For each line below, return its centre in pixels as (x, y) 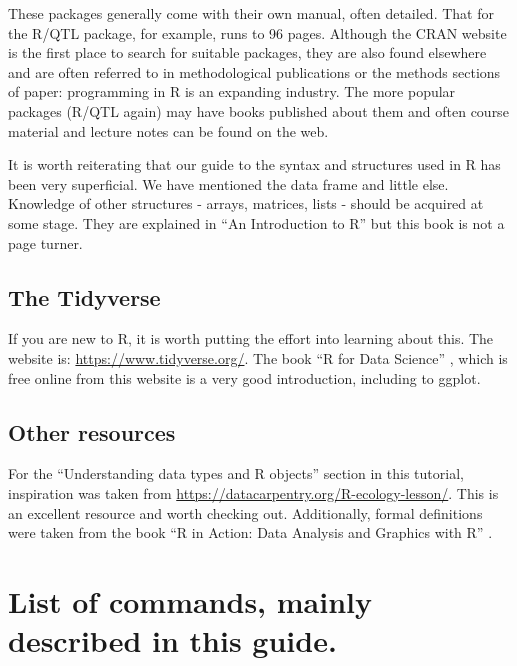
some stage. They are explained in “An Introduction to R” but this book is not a (256, 222)
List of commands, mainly (190, 600)
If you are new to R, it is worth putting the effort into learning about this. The (251, 338)
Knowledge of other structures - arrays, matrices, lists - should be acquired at (246, 203)
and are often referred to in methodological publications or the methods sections (254, 71)
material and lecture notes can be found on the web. (168, 130)
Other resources (92, 431)
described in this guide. (172, 640)
